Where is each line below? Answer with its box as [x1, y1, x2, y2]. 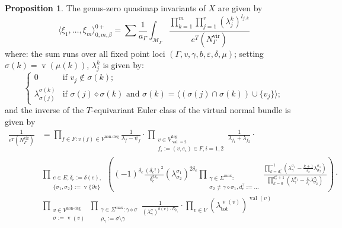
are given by [218, 2, 263, 14]
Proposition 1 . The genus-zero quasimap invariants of [5, 2, 206, 14]
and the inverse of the [5, 104, 84, 116]
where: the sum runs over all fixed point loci [5, 47, 165, 59]
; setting [234, 47, 264, 59]
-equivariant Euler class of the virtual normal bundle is [91, 104, 291, 116]
